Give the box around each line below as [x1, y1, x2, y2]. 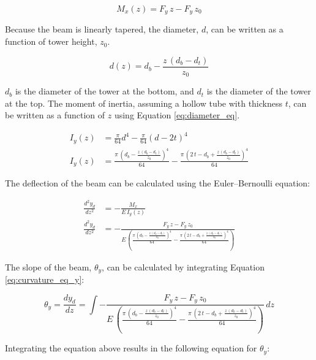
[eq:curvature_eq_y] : [5, 273, 85, 286]
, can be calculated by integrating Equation [102, 260, 265, 273]
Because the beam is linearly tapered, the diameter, [5, 23, 199, 36]
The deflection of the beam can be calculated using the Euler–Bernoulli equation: [5, 177, 310, 190]
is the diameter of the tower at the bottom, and [15, 85, 194, 98]
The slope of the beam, [5, 260, 92, 273]
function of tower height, [5, 35, 97, 48]
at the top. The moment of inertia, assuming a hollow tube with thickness [5, 96, 282, 109]
